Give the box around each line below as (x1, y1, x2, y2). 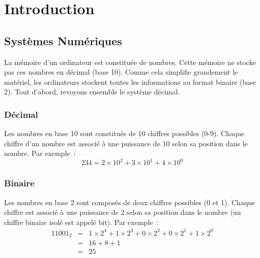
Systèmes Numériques (4, 33, 122, 48)
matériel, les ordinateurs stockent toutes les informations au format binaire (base (4, 76, 256, 87)
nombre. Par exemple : (4, 148, 76, 158)
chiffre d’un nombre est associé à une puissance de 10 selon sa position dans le (4, 138, 248, 148)
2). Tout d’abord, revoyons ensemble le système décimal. (4, 86, 180, 97)
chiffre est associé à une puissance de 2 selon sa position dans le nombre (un (4, 207, 241, 217)
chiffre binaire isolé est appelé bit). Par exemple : (4, 216, 159, 227)
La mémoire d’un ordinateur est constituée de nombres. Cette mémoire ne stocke (4, 56, 256, 67)
